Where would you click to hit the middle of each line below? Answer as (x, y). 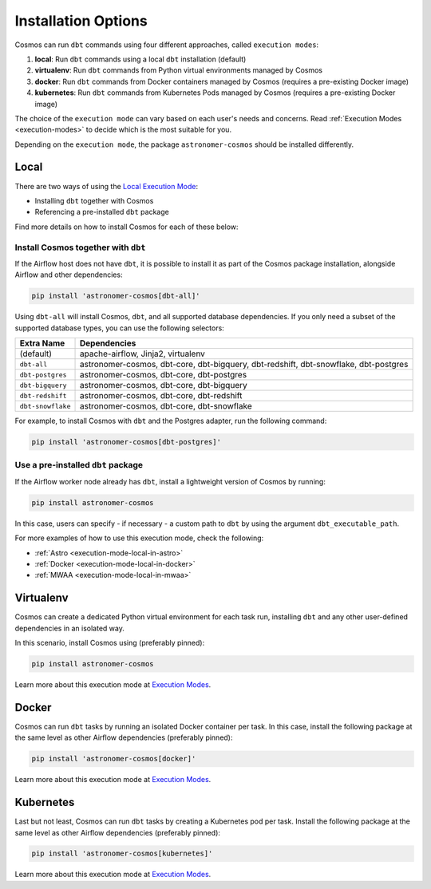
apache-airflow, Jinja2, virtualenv (142, 354)
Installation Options (81, 21)
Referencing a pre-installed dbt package (102, 212)
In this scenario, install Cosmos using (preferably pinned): (110, 642)
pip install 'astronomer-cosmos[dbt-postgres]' (126, 442)
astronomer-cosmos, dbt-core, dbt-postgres (163, 375)
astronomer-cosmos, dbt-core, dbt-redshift (161, 396)
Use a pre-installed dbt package (79, 465)
